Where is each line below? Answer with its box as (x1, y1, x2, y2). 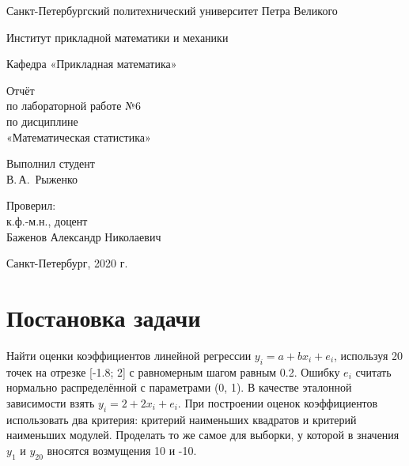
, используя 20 (334, 347, 403, 363)
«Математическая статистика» (6, 128, 151, 145)
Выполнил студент (6, 155, 95, 172)
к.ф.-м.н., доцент (6, 212, 88, 229)
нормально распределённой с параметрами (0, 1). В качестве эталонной (6, 379, 352, 396)
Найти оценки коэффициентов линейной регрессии (6, 347, 252, 363)
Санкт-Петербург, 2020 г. (6, 255, 128, 271)
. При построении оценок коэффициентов (177, 394, 378, 411)
